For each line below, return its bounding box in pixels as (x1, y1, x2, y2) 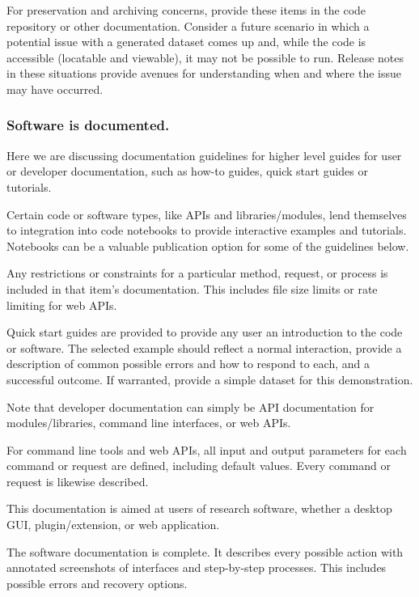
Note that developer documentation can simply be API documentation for (6, 398, 375, 415)
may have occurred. (6, 80, 104, 97)
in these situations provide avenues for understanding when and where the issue (6, 65, 401, 82)
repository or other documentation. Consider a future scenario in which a (6, 17, 370, 34)
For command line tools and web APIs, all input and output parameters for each (6, 441, 407, 458)
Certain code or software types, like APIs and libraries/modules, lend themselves (6, 205, 407, 222)
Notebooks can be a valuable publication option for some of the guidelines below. (6, 237, 409, 254)
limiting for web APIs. (6, 296, 117, 313)
